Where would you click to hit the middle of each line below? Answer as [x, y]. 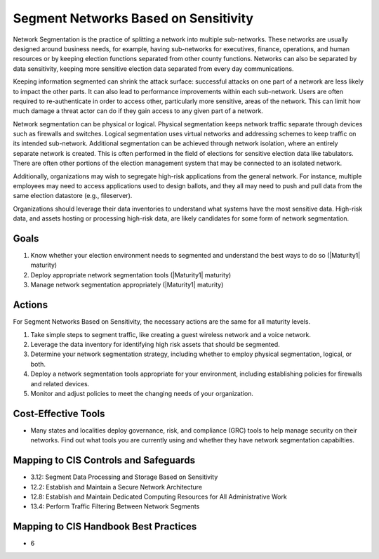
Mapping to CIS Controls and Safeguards [104, 460]
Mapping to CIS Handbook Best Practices [105, 527]
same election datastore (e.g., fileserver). [73, 196]
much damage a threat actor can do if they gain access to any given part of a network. [138, 111]
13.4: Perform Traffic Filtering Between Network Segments [115, 506]
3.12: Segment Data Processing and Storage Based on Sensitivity [124, 477]
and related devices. [60, 383]
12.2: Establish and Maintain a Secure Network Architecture [117, 487]
